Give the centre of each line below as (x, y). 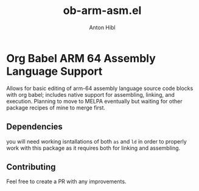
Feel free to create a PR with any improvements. (66, 182)
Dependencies (34, 127)
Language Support (54, 71)
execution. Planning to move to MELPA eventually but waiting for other (94, 101)
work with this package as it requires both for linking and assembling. (93, 148)
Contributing (31, 167)
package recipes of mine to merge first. (56, 108)
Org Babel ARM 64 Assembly (81, 58)
